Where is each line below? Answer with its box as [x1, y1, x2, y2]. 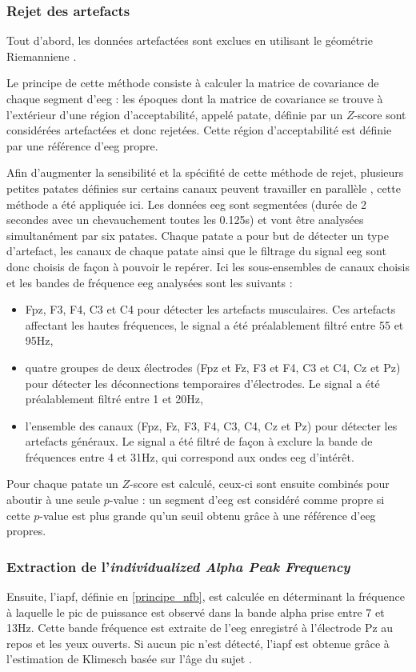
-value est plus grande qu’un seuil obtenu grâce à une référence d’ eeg [39, 506, 376, 523]
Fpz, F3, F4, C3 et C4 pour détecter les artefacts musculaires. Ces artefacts [25, 301, 396, 318]
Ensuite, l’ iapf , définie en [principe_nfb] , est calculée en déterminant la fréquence [6, 588, 405, 605]
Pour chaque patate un [6, 475, 118, 492]
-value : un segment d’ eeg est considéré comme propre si [109, 491, 385, 508]
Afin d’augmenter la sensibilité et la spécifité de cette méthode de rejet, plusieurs [6, 164, 404, 181]
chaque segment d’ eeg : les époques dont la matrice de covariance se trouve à [6, 90, 383, 106]
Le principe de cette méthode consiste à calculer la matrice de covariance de [6, 74, 379, 91]
